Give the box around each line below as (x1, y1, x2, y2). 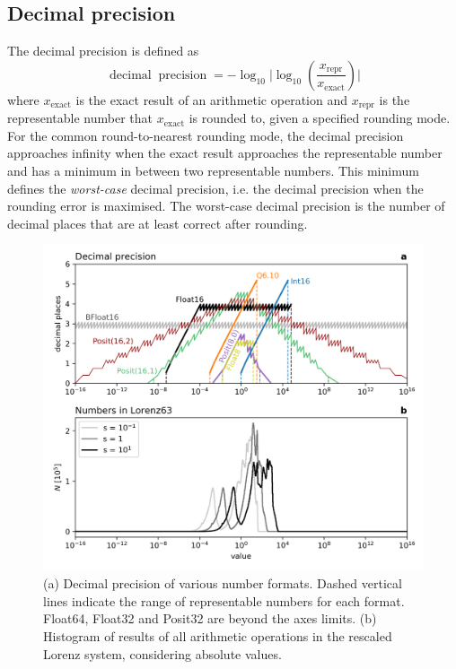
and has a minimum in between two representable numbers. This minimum (7, 161, 419, 180)
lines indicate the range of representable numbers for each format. (43, 591, 405, 610)
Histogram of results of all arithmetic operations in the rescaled (43, 626, 392, 645)
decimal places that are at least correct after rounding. (7, 213, 308, 232)
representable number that (7, 109, 153, 127)
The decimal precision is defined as (7, 41, 199, 60)
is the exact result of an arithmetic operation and (75, 90, 347, 109)
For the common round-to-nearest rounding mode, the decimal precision (7, 126, 404, 144)
